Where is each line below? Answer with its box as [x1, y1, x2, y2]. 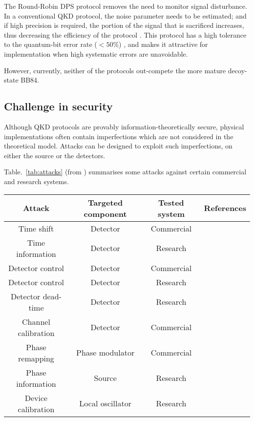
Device [24, 392, 48, 403]
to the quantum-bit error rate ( [4, 39, 97, 49]
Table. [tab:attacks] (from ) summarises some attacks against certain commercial [4, 167, 247, 177]
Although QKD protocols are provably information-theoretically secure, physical [4, 121, 244, 131]
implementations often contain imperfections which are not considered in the [4, 131, 233, 141]
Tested [158, 196, 184, 208]
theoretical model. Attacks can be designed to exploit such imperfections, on [4, 141, 233, 151]
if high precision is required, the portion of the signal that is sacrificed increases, [4, 20, 244, 30]
